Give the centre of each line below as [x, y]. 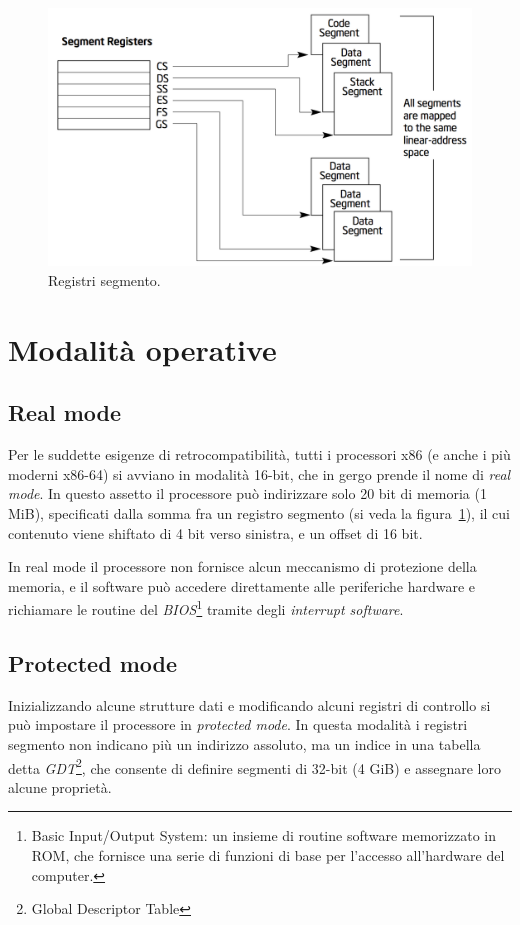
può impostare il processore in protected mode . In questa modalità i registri [238, 724]
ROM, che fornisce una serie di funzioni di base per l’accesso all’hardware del [268, 854]
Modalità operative [142, 348]
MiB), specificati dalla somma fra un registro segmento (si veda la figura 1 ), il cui [259, 512]
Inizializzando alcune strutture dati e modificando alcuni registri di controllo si [249, 704]
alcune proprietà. [60, 786]
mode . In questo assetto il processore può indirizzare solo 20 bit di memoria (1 [247, 493]
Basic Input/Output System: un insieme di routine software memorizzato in [263, 835]
